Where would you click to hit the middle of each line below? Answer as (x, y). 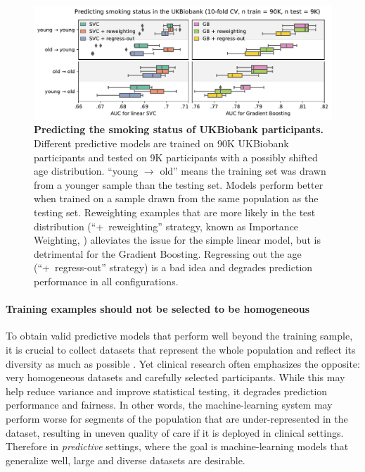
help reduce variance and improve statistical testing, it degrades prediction (167, 391)
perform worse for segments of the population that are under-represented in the (177, 418)
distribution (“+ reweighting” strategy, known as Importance (166, 226)
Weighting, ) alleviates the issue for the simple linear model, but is (178, 240)
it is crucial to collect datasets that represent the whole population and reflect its (181, 349)
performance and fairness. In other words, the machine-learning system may (169, 405)
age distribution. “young (86, 171)
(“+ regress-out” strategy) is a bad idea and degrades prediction (173, 267)
